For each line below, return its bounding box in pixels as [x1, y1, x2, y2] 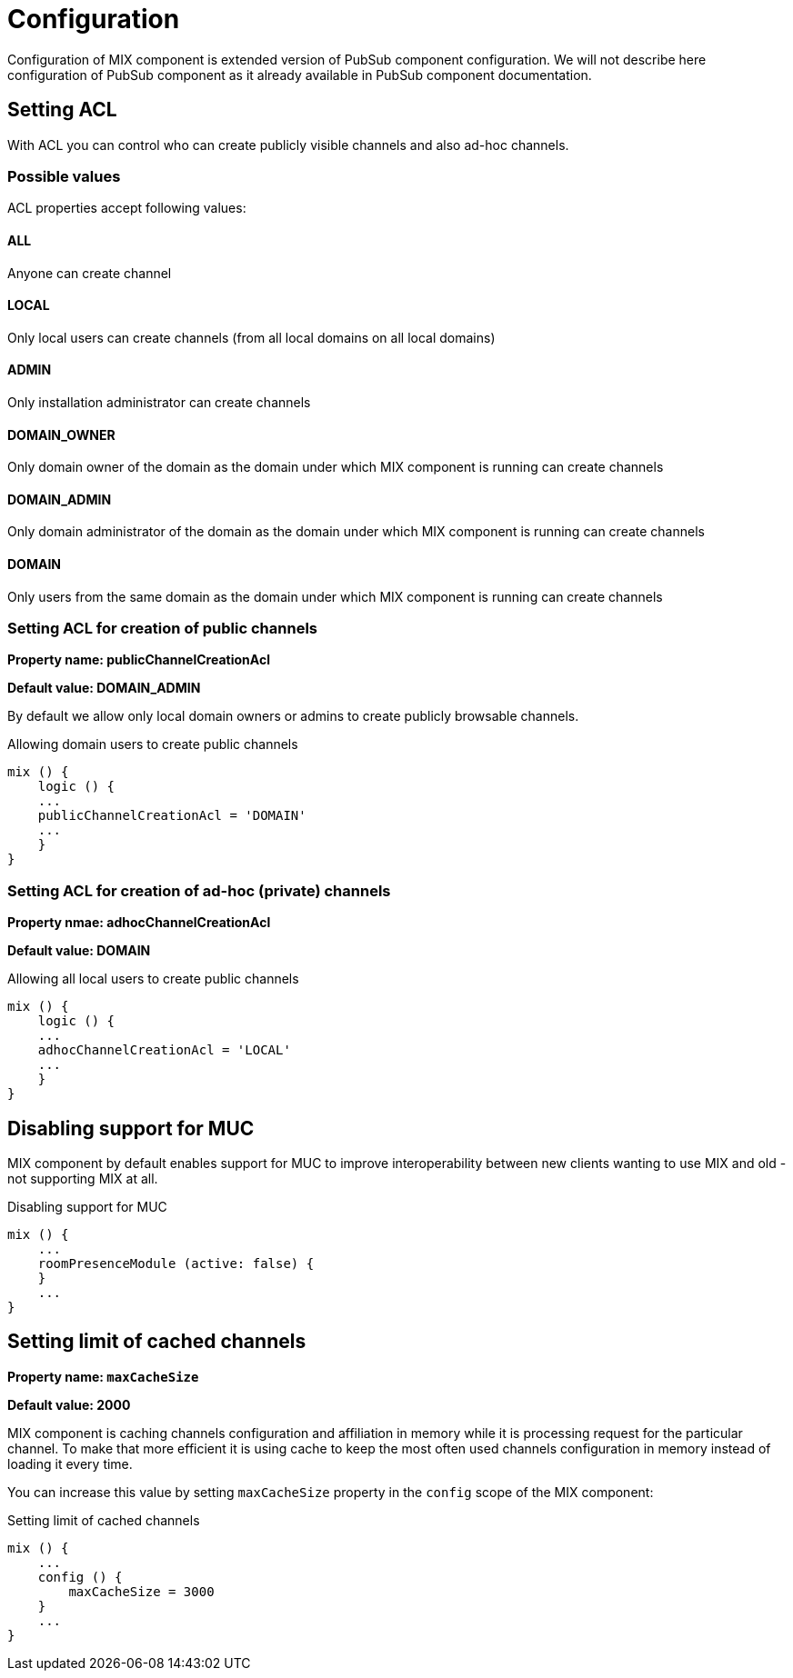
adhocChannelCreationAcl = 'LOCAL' [37, 1043, 291, 1058]
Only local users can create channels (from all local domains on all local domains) [7, 329, 496, 345]
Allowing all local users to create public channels [7, 971, 299, 987]
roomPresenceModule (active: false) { [37, 1256, 315, 1271]
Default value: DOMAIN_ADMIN [7, 680, 201, 696]
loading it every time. [7, 1455, 133, 1472]
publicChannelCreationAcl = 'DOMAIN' [37, 808, 306, 824]
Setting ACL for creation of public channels [7, 619, 317, 638]
